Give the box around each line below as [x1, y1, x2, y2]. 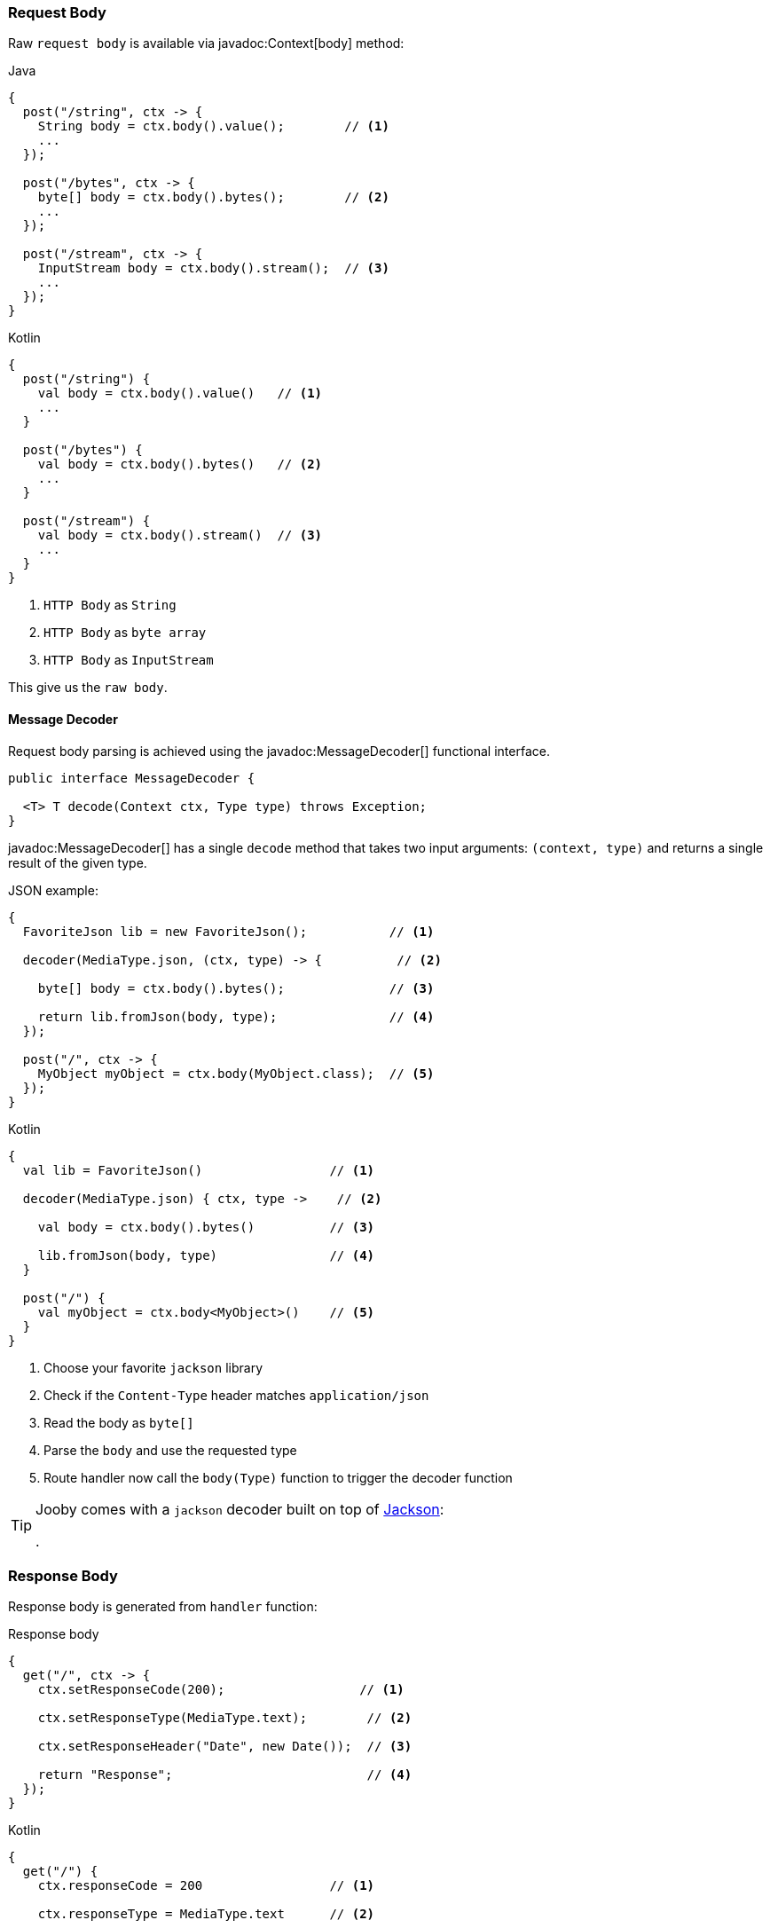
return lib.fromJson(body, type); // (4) [37, 1009, 435, 1024]
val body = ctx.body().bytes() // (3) [37, 1219, 375, 1234]
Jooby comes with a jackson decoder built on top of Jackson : [35, 1499, 444, 1518]
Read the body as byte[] [43, 1414, 194, 1430]
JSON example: [8, 882, 98, 898]
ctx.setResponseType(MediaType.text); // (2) [37, 1711, 412, 1726]
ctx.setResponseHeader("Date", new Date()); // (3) [37, 1739, 412, 1754]
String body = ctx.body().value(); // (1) [37, 119, 389, 134]
